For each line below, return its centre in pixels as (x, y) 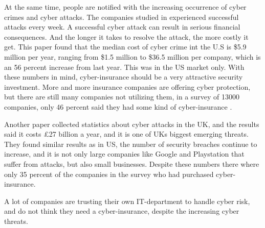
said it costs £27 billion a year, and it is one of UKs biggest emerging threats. (126, 134)
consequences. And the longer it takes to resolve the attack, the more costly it (126, 36)
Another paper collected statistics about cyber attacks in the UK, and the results (132, 124)
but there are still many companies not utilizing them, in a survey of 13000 (122, 97)
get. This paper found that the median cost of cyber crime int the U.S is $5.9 (125, 47)
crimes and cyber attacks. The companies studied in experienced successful (122, 17)
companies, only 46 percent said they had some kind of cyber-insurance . (118, 106)
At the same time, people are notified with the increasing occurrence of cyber (125, 7)
